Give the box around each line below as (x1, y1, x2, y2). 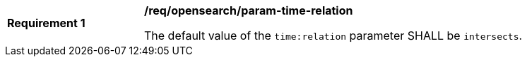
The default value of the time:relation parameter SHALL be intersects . (144, 29, 523, 42)
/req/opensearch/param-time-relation (144, 3, 353, 17)
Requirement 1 (7, 16, 85, 30)
